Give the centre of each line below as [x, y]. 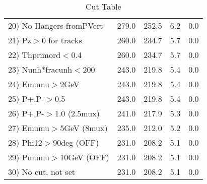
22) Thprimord [34, 55]
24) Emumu [29, 84]
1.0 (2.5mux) [77, 113]
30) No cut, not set [42, 172]
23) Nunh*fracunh [40, 69]
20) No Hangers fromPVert [56, 25]
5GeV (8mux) [84, 128]
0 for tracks [62, 40]
